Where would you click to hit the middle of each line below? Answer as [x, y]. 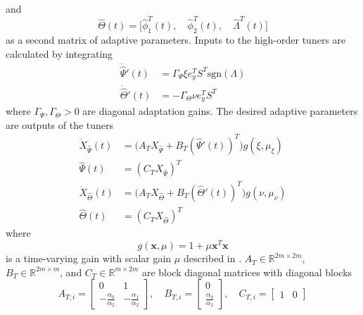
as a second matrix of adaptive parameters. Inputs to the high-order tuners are [176, 40]
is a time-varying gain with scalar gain [89, 258]
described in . [212, 258]
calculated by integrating [59, 53]
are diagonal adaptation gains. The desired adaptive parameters [220, 111]
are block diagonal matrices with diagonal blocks [247, 272]
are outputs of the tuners [60, 124]
